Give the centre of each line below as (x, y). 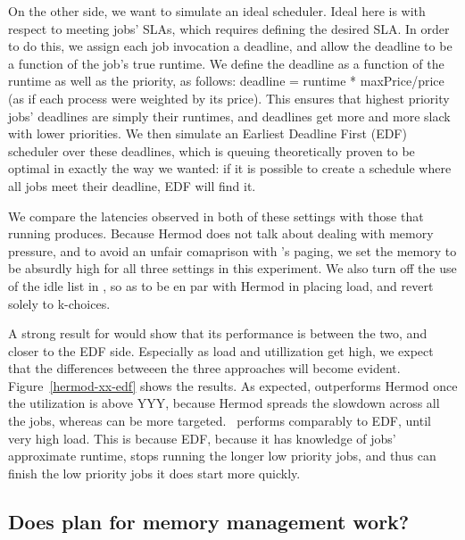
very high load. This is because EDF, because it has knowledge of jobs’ (202, 438)
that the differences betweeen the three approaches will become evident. (204, 368)
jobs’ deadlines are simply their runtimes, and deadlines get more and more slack (229, 116)
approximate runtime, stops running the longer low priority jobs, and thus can (222, 456)
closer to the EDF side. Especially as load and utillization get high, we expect (221, 350)
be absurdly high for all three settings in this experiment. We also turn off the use (232, 268)
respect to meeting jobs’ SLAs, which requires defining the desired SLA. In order (229, 28)
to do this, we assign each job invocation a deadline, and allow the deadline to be (230, 46)
